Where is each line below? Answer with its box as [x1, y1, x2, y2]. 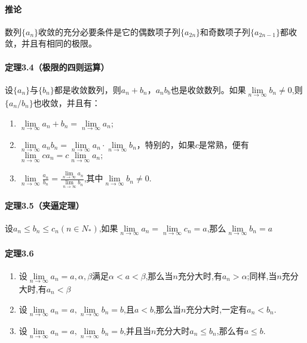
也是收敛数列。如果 [170, 83, 246, 95]
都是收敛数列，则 [54, 83, 121, 95]
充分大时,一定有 [186, 302, 247, 315]
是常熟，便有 [198, 138, 249, 150]
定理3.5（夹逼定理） [5, 199, 84, 211]
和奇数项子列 [200, 25, 251, 38]
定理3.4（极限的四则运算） [5, 60, 109, 73]
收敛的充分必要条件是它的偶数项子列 [38, 25, 181, 38]
